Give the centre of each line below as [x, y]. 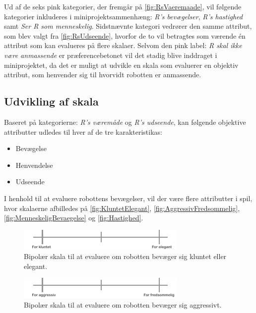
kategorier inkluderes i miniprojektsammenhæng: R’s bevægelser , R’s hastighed [123, 16]
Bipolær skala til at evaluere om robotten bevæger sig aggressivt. [123, 305]
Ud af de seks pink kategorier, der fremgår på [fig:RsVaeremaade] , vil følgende [123, 6]
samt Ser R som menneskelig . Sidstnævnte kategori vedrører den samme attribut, [128, 26]
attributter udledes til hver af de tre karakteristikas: [83, 131]
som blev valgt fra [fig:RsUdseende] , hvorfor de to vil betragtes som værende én [125, 35]
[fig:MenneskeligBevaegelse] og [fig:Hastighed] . [74, 218]
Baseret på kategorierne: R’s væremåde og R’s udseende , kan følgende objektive [125, 122]
